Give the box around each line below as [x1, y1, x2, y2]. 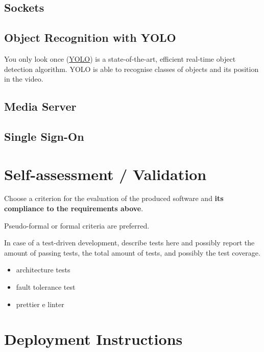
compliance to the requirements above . [4, 203, 143, 214]
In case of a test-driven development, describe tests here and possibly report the [4, 237, 255, 248]
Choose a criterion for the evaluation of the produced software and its [4, 193, 224, 204]
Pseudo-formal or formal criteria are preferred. [4, 220, 150, 231]
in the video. [4, 73, 43, 84]
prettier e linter [16, 298, 64, 309]
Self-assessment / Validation [4, 163, 207, 184]
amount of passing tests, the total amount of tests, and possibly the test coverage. [4, 247, 260, 258]
